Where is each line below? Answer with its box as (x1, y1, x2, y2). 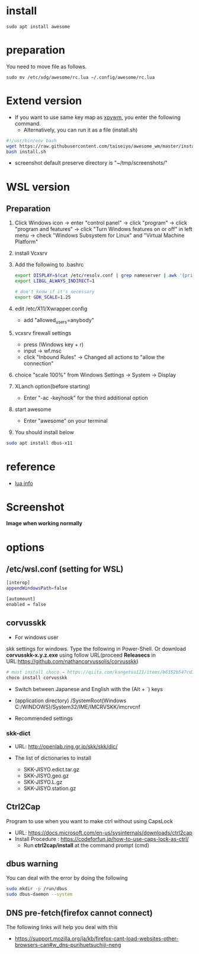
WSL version (6, 180, 70, 194)
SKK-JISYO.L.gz (23, 778, 63, 785)
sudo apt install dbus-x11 (6, 440, 73, 446)
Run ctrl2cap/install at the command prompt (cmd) (23, 841, 150, 849)
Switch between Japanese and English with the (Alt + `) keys (14, 685, 163, 692)
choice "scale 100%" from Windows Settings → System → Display (14, 371, 176, 378)
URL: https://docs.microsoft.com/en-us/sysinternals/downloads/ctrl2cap (14, 829, 192, 836)
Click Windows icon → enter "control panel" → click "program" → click (14, 219, 188, 226)
